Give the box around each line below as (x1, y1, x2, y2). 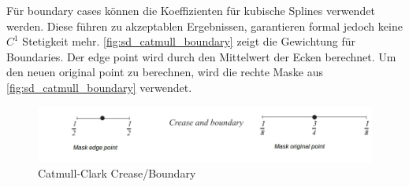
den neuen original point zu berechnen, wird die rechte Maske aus (6, 64, 324, 80)
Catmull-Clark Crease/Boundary (38, 165, 196, 181)
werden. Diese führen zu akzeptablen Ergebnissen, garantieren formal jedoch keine (6, 17, 403, 34)
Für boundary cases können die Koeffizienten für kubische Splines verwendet (6, 2, 375, 18)
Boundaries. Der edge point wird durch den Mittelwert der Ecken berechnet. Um (6, 48, 396, 64)
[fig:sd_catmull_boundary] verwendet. (6, 79, 192, 95)
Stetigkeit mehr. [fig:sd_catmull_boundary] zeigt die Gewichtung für (22, 33, 356, 49)
